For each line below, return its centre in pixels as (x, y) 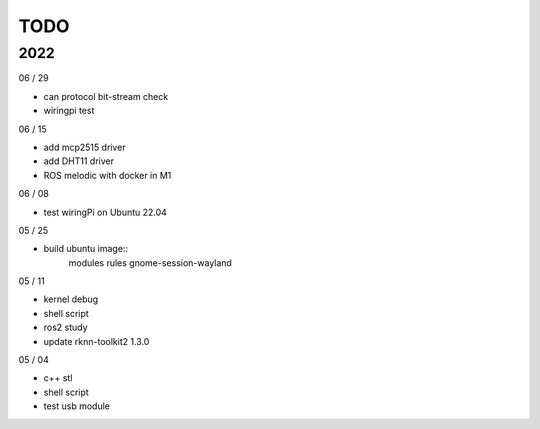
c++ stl (58, 378)
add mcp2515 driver (84, 147)
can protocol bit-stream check (106, 96)
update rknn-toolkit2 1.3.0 (96, 341)
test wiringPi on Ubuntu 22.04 (105, 212)
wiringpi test (69, 111)
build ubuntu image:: (86, 249)
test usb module (76, 406)
